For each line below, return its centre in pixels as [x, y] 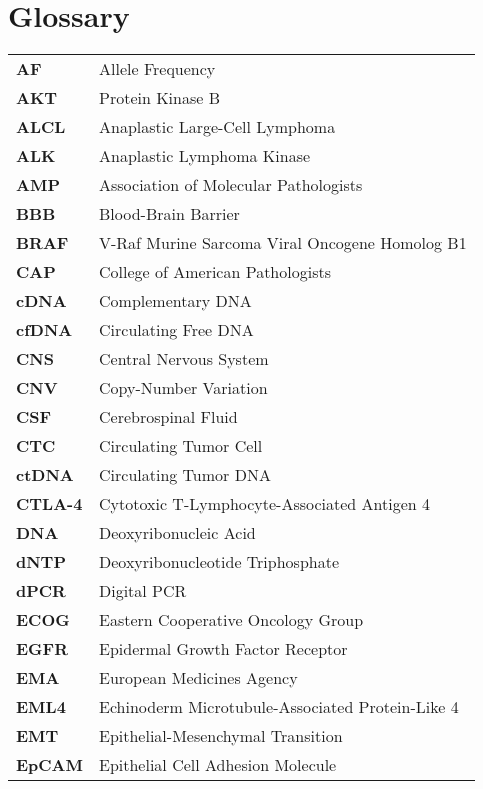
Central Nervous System [184, 359]
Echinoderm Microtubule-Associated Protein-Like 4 [279, 707]
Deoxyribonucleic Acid [177, 533]
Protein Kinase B [160, 98]
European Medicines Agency [198, 678]
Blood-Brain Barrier [169, 214]
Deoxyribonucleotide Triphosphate [219, 562]
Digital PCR [143, 591]
